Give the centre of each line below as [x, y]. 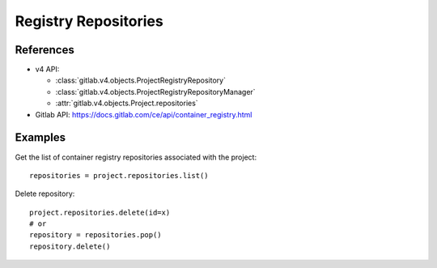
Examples [40, 138]
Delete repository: [45, 194]
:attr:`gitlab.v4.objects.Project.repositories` [127, 103]
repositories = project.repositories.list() [119, 175]
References [45, 50]
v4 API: [47, 70]
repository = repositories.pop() [95, 235]
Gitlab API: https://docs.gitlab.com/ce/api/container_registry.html [144, 114]
